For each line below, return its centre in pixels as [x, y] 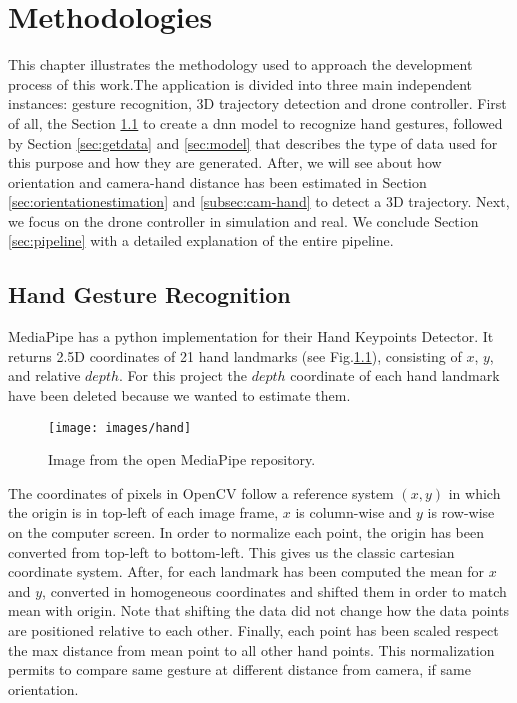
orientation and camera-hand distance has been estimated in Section [217, 181]
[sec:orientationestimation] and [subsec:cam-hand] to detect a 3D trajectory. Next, [259, 201]
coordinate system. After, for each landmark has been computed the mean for [246, 571]
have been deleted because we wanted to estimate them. [179, 395]
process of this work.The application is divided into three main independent [240, 83]
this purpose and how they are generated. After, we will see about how [225, 162]
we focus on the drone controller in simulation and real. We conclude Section [243, 220]
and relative [44, 375]
